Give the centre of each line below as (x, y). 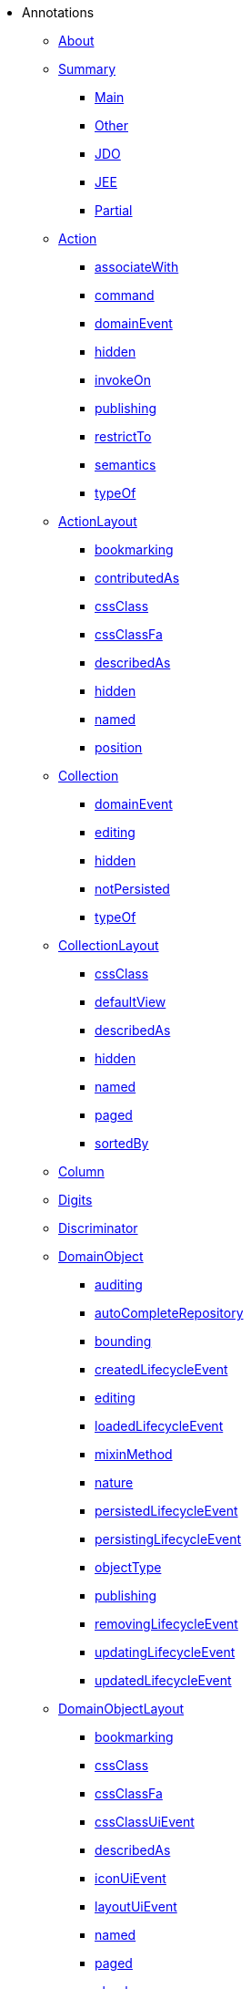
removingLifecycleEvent (166, 1624)
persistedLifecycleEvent (166, 1511)
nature (114, 1482)
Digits (75, 1200)
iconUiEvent (131, 1878)
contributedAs (137, 578)
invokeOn (123, 380)
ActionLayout (98, 521)
